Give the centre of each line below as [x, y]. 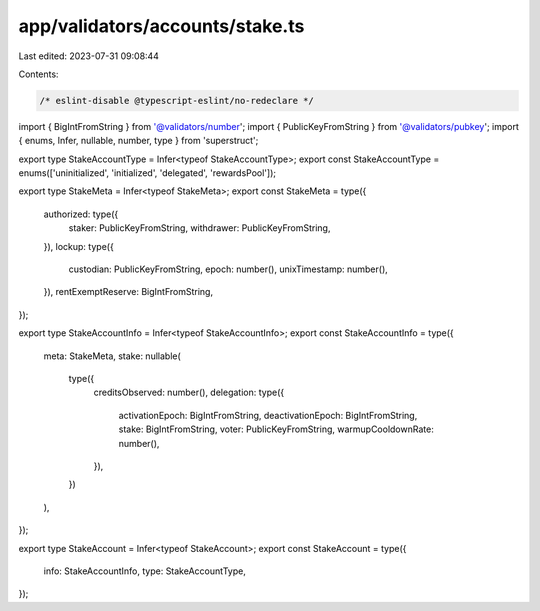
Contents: [38, 74]
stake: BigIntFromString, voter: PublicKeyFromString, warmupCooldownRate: [276, 429]
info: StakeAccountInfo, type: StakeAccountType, [145, 571]
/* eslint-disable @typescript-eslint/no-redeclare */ [176, 100]
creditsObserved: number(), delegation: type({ [189, 392]
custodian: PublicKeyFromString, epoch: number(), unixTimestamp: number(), [228, 269]
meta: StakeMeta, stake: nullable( [112, 356]
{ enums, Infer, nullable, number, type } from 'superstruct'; [138, 141]
